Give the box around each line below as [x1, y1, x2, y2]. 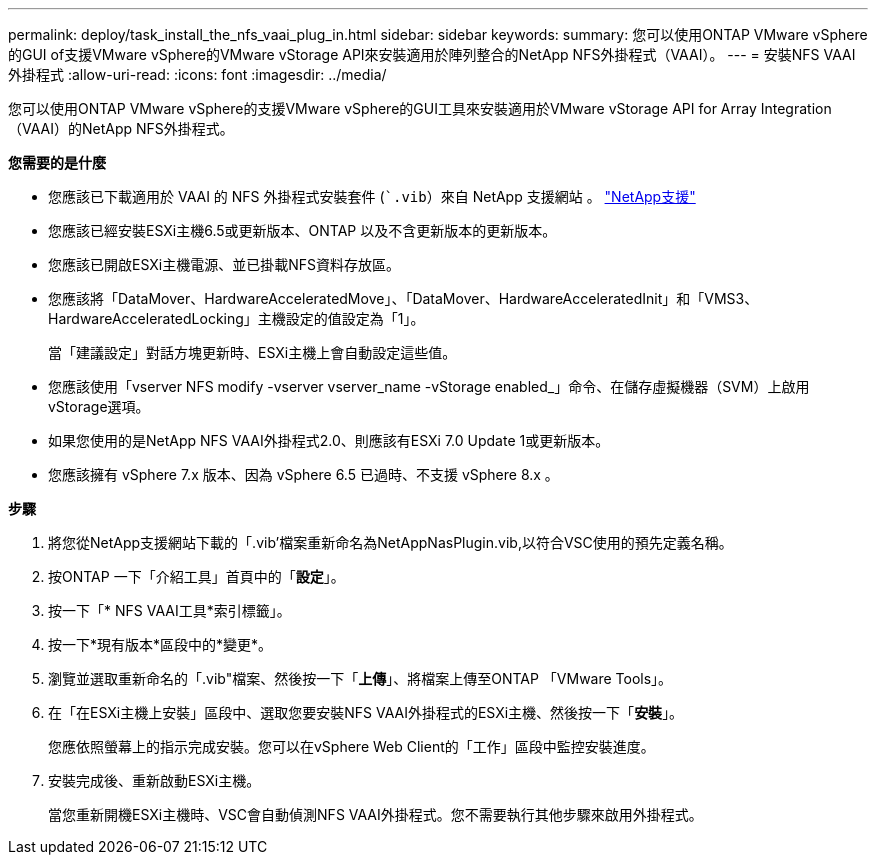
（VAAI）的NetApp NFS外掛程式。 [8, 120, 234, 137]
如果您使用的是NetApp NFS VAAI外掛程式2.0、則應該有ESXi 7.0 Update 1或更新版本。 [48, 432, 610, 449]
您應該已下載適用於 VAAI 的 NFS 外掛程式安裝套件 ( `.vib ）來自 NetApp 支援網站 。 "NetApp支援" [48, 188, 696, 205]
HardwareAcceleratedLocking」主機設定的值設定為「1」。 [48, 310, 425, 327]
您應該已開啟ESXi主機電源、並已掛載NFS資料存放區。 [48, 256, 400, 273]
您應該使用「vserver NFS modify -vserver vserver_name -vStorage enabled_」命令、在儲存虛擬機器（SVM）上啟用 [48, 378, 810, 395]
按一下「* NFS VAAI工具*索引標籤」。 [48, 602, 291, 619]
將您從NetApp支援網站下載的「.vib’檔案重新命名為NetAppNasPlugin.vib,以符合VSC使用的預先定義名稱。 [48, 534, 733, 551]
